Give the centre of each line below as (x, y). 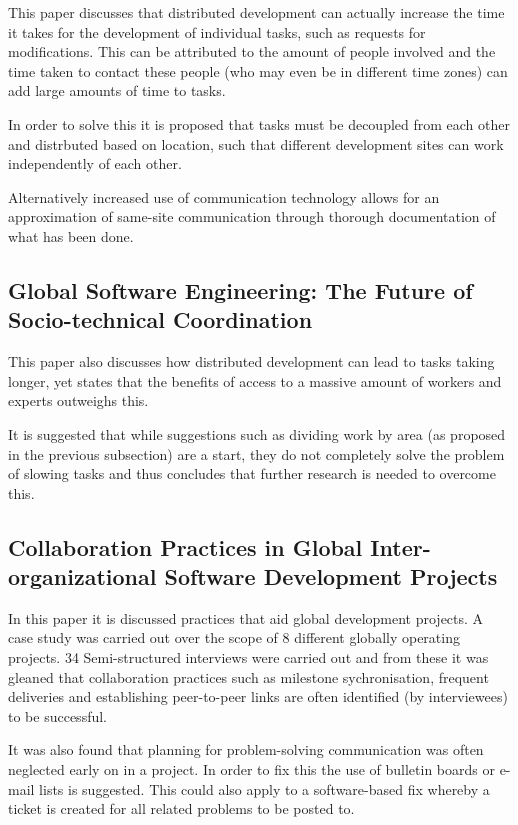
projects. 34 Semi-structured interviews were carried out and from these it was (248, 657)
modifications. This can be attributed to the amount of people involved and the (252, 51)
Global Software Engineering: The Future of (240, 289)
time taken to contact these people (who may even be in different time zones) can (258, 70)
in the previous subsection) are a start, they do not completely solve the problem (256, 453)
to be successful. (57, 715)
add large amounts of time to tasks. (117, 90)
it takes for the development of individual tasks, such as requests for (217, 31)
